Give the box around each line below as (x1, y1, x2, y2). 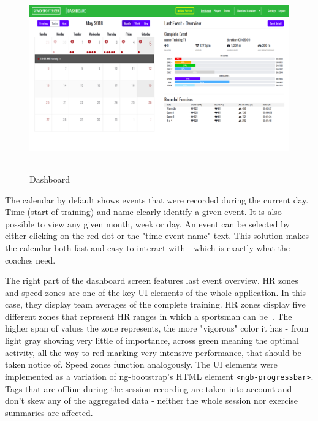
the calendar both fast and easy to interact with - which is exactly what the (5, 241, 290, 254)
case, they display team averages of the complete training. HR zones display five (5, 298, 306, 311)
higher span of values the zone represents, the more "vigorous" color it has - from (5, 322, 309, 335)
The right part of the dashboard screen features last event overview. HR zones (5, 274, 298, 287)
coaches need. (5, 253, 56, 266)
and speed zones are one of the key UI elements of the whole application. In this (5, 286, 306, 298)
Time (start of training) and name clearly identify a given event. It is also (5, 205, 282, 218)
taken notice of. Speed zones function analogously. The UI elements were (5, 358, 278, 371)
